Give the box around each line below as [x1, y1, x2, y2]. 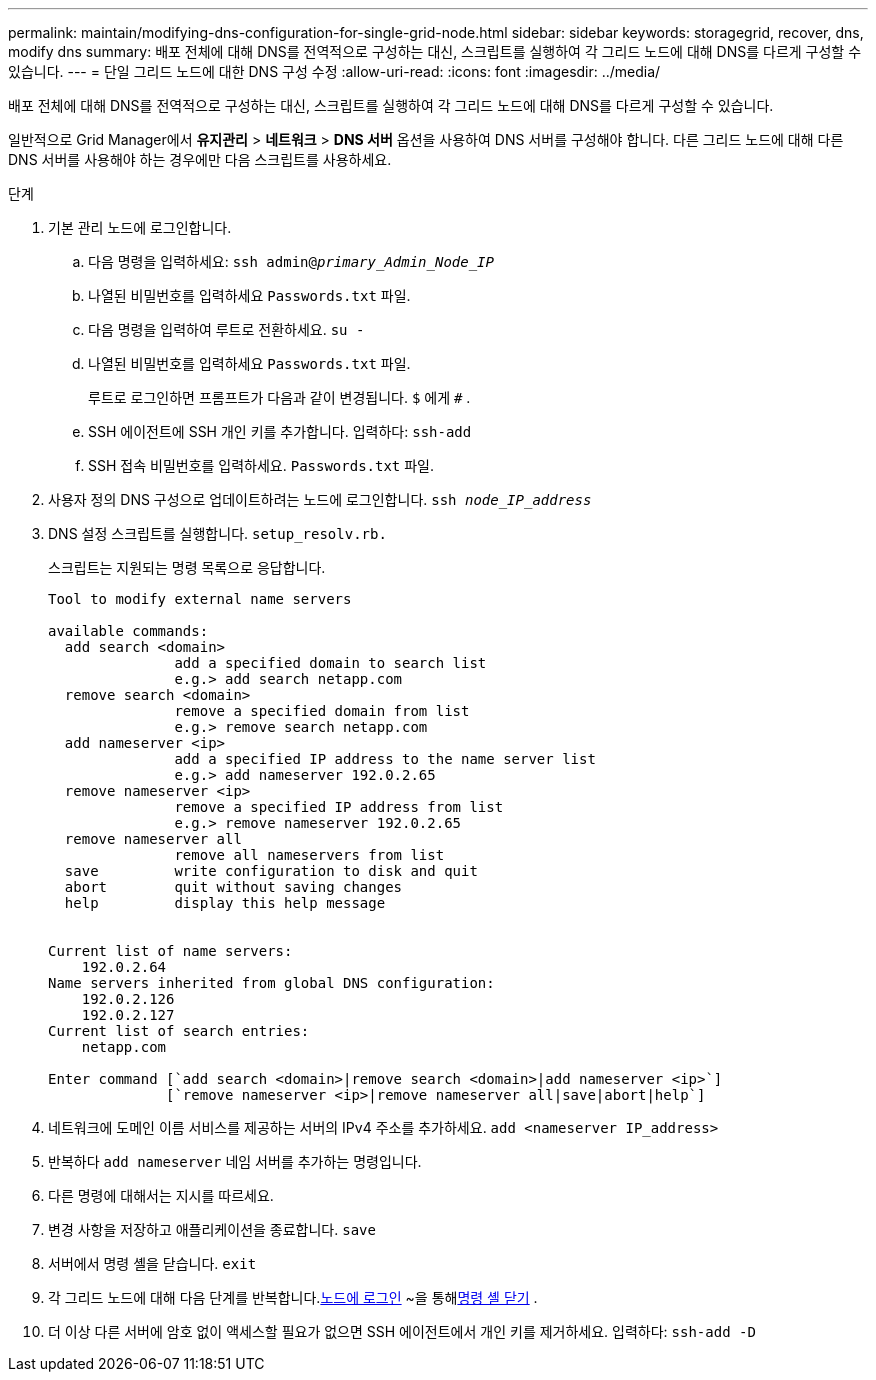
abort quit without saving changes [64, 879, 403, 895]
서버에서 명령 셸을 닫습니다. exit [48, 1255, 257, 1272]
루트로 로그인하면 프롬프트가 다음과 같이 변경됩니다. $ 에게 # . [88, 389, 471, 406]
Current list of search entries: [48, 1023, 310, 1039]
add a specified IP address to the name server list [174, 751, 596, 767]
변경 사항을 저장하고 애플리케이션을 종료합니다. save [48, 1221, 376, 1238]
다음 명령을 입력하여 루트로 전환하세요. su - [88, 321, 365, 338]
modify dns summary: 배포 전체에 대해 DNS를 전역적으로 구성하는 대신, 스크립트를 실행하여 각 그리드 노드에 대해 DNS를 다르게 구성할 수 [8, 43, 862, 60]
